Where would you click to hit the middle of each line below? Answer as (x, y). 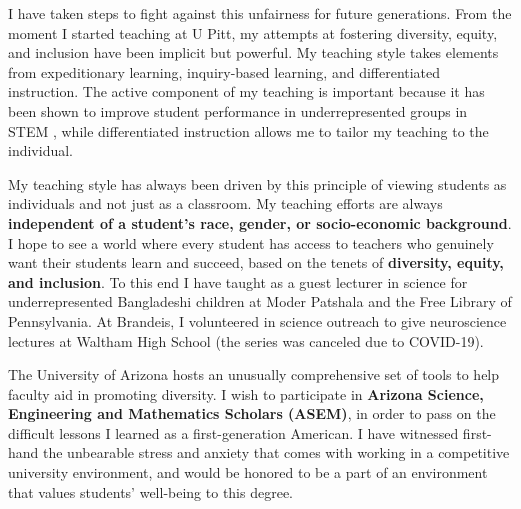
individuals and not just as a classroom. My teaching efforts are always (225, 203)
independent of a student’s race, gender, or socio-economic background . (260, 222)
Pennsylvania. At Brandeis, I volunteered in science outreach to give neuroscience (257, 320)
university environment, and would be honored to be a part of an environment (248, 472)
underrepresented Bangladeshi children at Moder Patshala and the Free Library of (260, 301)
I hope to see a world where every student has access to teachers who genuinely (251, 242)
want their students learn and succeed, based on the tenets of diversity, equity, (256, 262)
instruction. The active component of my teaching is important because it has (246, 91)
